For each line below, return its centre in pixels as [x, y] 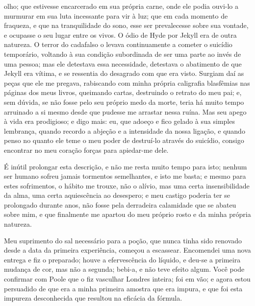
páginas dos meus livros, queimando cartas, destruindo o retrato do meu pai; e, [123, 92]
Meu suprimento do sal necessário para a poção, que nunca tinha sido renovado [123, 240]
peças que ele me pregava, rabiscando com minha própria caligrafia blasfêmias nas [127, 82]
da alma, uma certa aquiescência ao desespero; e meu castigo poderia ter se [117, 195]
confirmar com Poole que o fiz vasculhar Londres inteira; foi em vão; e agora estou [127, 279]
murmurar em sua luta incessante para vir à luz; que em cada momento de [116, 15]
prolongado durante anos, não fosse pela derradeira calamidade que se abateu [120, 204]
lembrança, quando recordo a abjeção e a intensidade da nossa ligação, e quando [125, 130]
